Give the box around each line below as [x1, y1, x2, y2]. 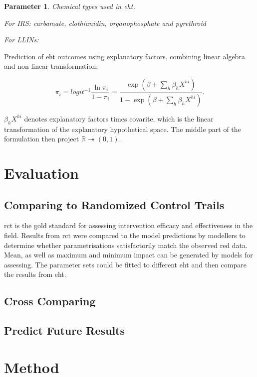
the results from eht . [4, 269, 66, 279]
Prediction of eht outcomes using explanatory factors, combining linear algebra [4, 51, 245, 61]
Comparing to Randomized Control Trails [4, 197, 225, 212]
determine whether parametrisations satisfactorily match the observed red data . [4, 240, 248, 250]
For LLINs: [4, 34, 39, 45]
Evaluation [4, 163, 79, 183]
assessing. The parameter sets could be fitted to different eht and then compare [4, 259, 247, 269]
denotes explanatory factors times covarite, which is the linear [24, 113, 214, 124]
